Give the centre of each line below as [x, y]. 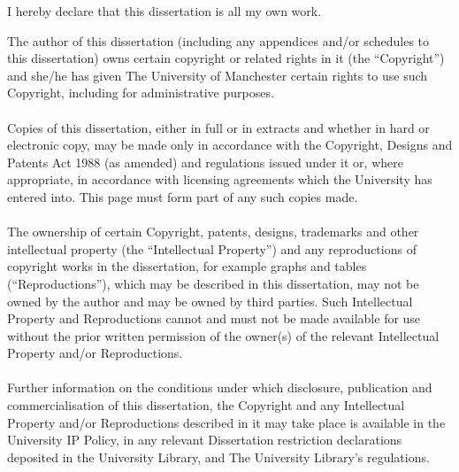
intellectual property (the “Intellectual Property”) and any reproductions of [212, 248]
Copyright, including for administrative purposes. [141, 93]
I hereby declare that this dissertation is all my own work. [164, 11]
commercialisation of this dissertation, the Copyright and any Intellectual [206, 405]
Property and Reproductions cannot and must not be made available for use [214, 318]
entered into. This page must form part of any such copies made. [183, 196]
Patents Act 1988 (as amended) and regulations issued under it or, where [205, 162]
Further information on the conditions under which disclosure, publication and [220, 387]
